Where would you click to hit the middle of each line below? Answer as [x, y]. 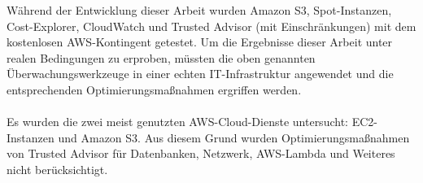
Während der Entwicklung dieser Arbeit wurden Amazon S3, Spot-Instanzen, [199, 10]
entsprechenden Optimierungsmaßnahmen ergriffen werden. [154, 89]
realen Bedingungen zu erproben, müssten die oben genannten [161, 57]
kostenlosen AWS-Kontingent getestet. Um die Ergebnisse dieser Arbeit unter [200, 42]
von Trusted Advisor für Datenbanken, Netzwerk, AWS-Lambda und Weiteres [201, 153]
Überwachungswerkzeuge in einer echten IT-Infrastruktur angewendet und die [200, 74]
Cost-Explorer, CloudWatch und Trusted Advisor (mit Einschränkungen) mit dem [211, 26]
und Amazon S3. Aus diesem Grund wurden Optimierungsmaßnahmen [234, 137]
